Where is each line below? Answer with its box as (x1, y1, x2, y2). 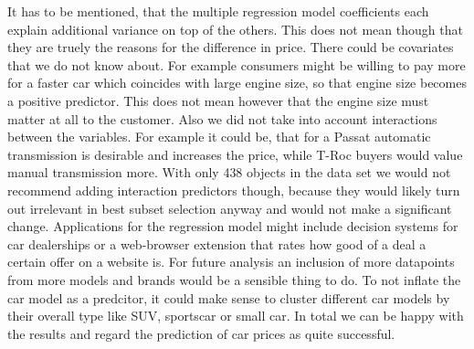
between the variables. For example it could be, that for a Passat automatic (7, 127, 431, 146)
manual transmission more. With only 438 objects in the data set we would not (7, 163, 451, 182)
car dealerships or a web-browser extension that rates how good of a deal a (7, 234, 427, 253)
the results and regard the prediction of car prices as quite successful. (7, 323, 395, 343)
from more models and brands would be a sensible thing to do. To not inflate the (7, 270, 461, 289)
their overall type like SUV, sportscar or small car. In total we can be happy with (7, 306, 464, 325)
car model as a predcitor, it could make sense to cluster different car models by (7, 288, 450, 307)
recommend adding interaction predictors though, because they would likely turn (7, 180, 460, 199)
